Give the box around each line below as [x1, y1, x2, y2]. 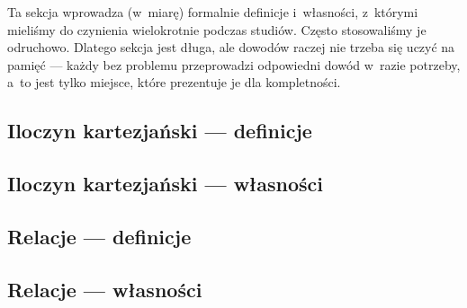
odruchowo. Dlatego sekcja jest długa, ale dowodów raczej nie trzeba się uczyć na [7, 38, 455, 57]
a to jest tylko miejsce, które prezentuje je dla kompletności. [7, 73, 341, 92]
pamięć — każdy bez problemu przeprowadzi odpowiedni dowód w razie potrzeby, [7, 55, 461, 74]
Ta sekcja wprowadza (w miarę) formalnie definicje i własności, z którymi [7, 3, 418, 21]
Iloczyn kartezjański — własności [7, 170, 323, 198]
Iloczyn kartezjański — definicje [7, 117, 312, 145]
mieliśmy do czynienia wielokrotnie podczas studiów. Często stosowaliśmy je [7, 20, 427, 39]
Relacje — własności [7, 275, 202, 303]
